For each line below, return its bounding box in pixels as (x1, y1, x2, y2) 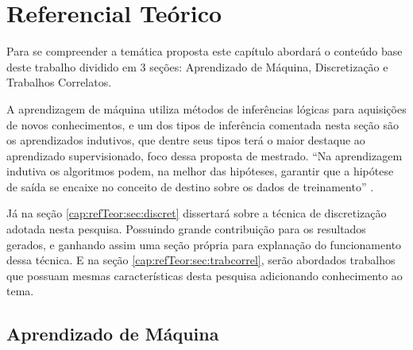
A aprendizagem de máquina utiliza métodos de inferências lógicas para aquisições (6, 100, 407, 117)
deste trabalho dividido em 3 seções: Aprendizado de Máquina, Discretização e (6, 58, 388, 75)
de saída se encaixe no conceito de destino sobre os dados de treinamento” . (6, 178, 374, 194)
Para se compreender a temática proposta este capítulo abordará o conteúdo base (6, 43, 403, 60)
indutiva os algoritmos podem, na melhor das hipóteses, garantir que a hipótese (6, 163, 394, 179)
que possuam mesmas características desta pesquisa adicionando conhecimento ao (6, 267, 403, 283)
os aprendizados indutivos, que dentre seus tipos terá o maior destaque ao (6, 132, 365, 148)
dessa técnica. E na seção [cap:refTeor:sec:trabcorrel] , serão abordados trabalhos (6, 252, 396, 268)
